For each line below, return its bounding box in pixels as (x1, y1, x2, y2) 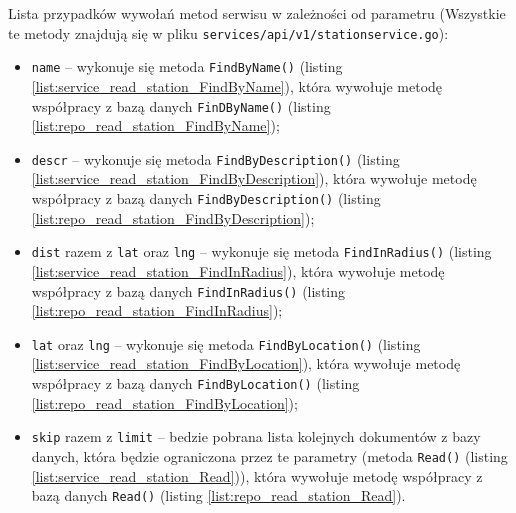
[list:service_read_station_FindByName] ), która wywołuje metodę (31, 75, 443, 96)
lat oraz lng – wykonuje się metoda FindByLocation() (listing (31, 333, 421, 354)
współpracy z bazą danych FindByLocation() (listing (31, 373, 360, 393)
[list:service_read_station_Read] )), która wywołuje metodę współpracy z (31, 465, 483, 486)
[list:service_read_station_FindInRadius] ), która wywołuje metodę (31, 260, 445, 281)
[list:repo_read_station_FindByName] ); (31, 115, 280, 136)
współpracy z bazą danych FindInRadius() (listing (31, 280, 345, 301)
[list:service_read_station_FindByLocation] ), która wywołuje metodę (31, 353, 461, 374)
